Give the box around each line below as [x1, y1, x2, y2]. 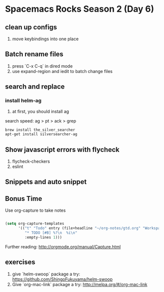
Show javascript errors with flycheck [5, 146, 120, 154]
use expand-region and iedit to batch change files [12, 68, 113, 74]
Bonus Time [5, 195, 42, 203]
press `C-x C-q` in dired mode [12, 63, 73, 69]
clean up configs [5, 23, 57, 31]
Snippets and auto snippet [5, 178, 87, 186]
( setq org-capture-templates [5, 221, 64, 226]
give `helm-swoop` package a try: [12, 271, 81, 277]
